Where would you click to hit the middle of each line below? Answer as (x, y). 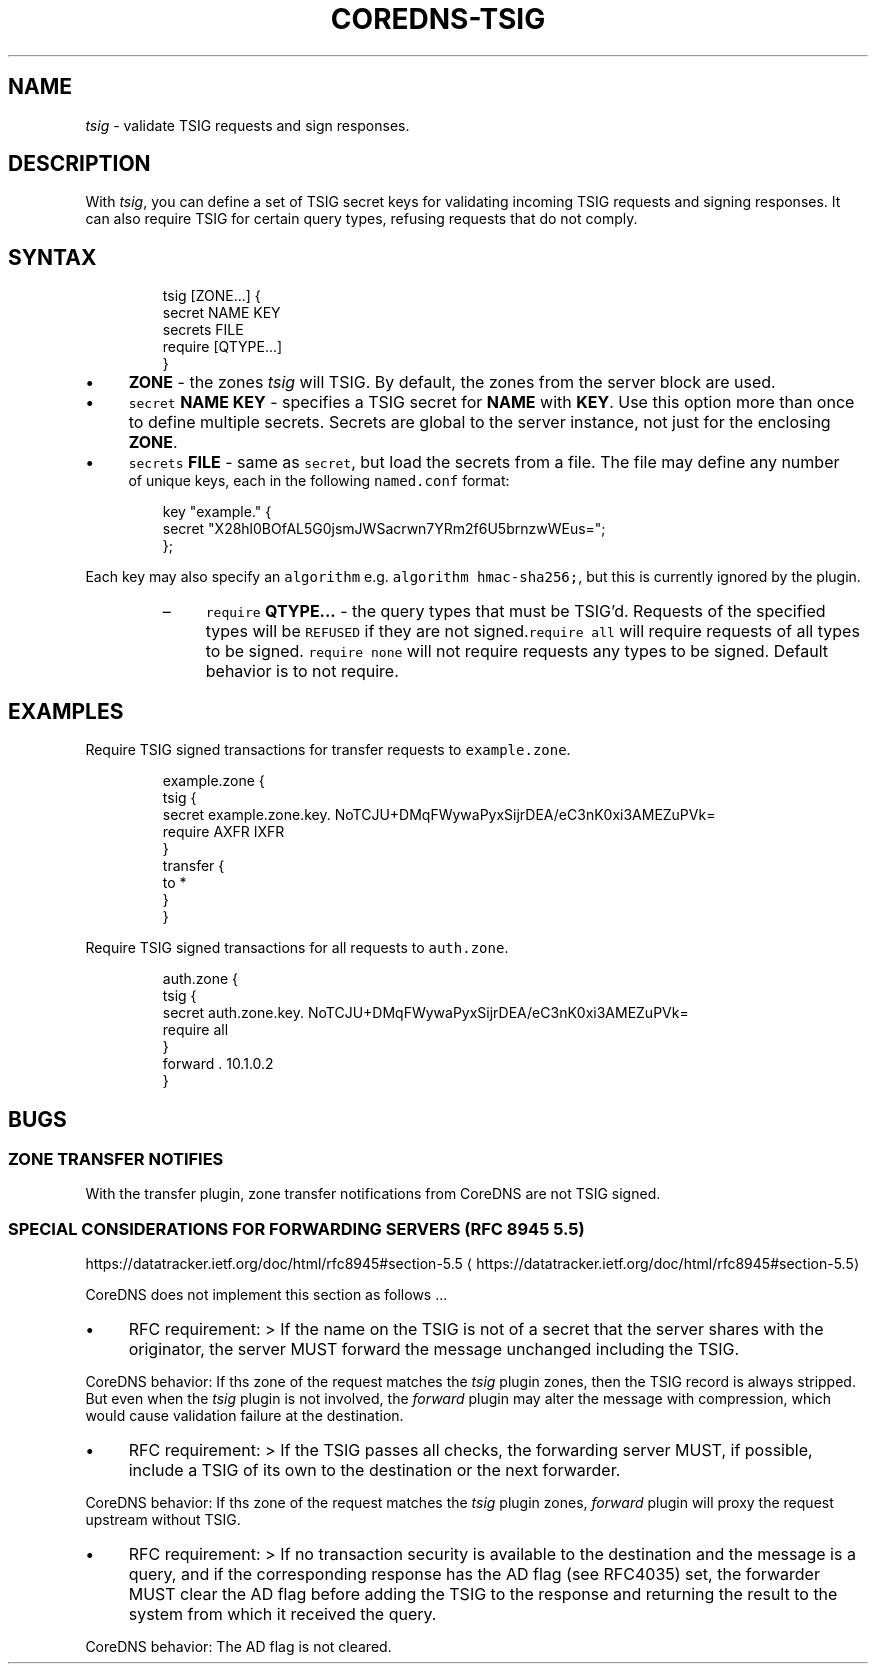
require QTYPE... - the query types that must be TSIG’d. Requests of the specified (515, 611)
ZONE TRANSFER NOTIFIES (116, 1158)
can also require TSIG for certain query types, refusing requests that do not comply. (361, 219)
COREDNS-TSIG (438, 19)
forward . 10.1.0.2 (218, 1064)
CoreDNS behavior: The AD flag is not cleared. (238, 1647)
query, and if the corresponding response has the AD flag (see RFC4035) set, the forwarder (474, 1574)
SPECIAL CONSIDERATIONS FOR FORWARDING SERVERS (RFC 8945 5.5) (296, 1228)
